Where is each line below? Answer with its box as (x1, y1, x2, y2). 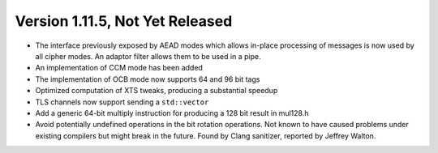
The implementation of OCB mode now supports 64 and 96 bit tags (35, 74, 260, 84)
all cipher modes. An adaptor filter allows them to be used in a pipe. (35, 51, 261, 61)
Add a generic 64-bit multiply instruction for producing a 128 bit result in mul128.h (35, 108, 309, 117)
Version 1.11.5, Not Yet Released (15, 12, 233, 30)
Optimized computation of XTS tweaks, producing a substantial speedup (35, 86, 278, 96)
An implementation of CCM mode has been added (35, 63, 203, 73)
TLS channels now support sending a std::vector (35, 97, 209, 107)
